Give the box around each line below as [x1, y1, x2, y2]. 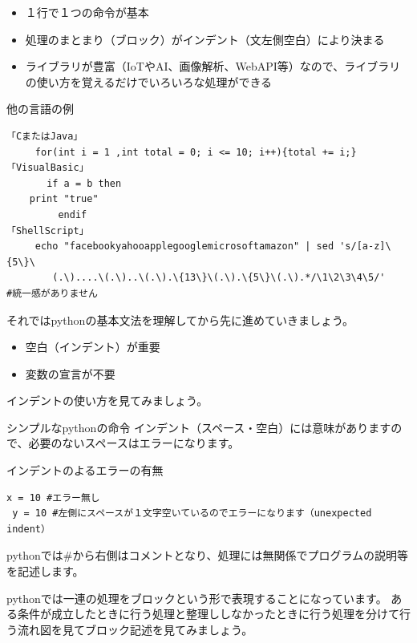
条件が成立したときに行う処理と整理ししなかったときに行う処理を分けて [17, 605, 399, 622]
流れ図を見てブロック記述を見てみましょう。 [17, 621, 253, 637]
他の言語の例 [6, 100, 74, 117]
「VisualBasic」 [6, 162, 89, 174]
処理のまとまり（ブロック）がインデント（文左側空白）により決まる [25, 30, 385, 47]
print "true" [29, 193, 99, 205]
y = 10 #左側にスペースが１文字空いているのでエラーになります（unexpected [12, 508, 372, 520]
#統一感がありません [6, 287, 98, 299]
